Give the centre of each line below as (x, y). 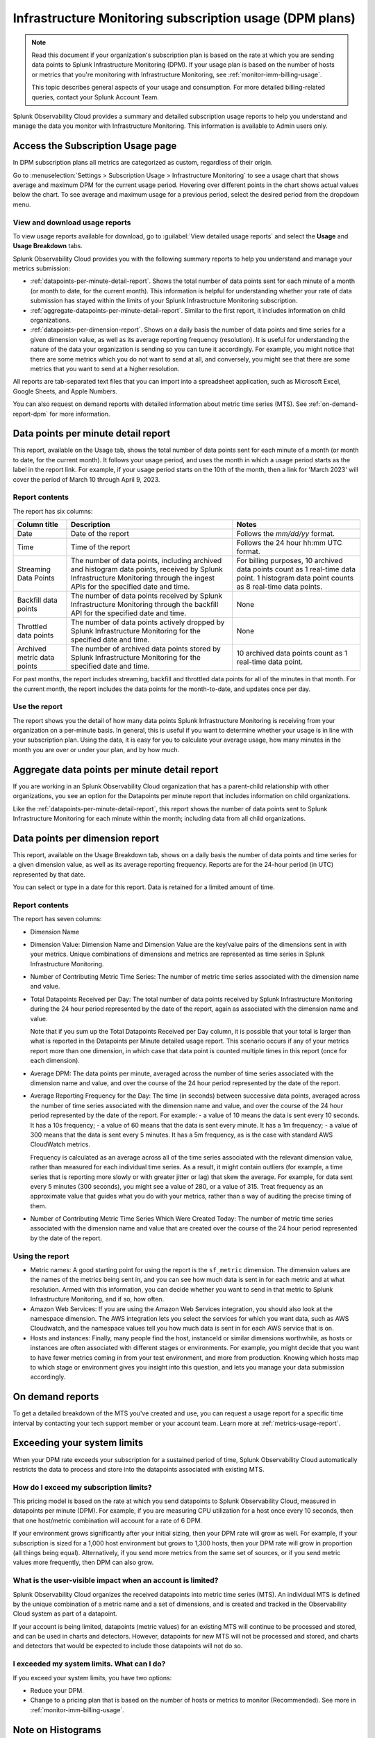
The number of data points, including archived (146, 561)
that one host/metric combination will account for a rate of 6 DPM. (108, 1520)
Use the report (37, 707)
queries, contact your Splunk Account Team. (95, 97)
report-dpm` (31, 414)
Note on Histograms (57, 1730)
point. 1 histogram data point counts (295, 578)
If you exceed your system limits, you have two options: (92, 1678)
